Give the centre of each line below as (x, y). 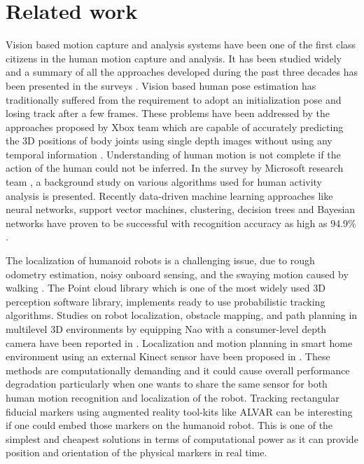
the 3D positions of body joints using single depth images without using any (169, 141)
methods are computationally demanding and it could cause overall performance (178, 370)
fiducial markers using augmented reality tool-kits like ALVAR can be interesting (179, 411)
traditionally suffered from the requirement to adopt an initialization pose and (174, 99)
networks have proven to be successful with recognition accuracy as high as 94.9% (181, 223)
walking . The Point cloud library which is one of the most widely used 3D (166, 288)
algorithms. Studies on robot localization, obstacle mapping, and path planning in (182, 315)
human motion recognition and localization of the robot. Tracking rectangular (173, 397)
